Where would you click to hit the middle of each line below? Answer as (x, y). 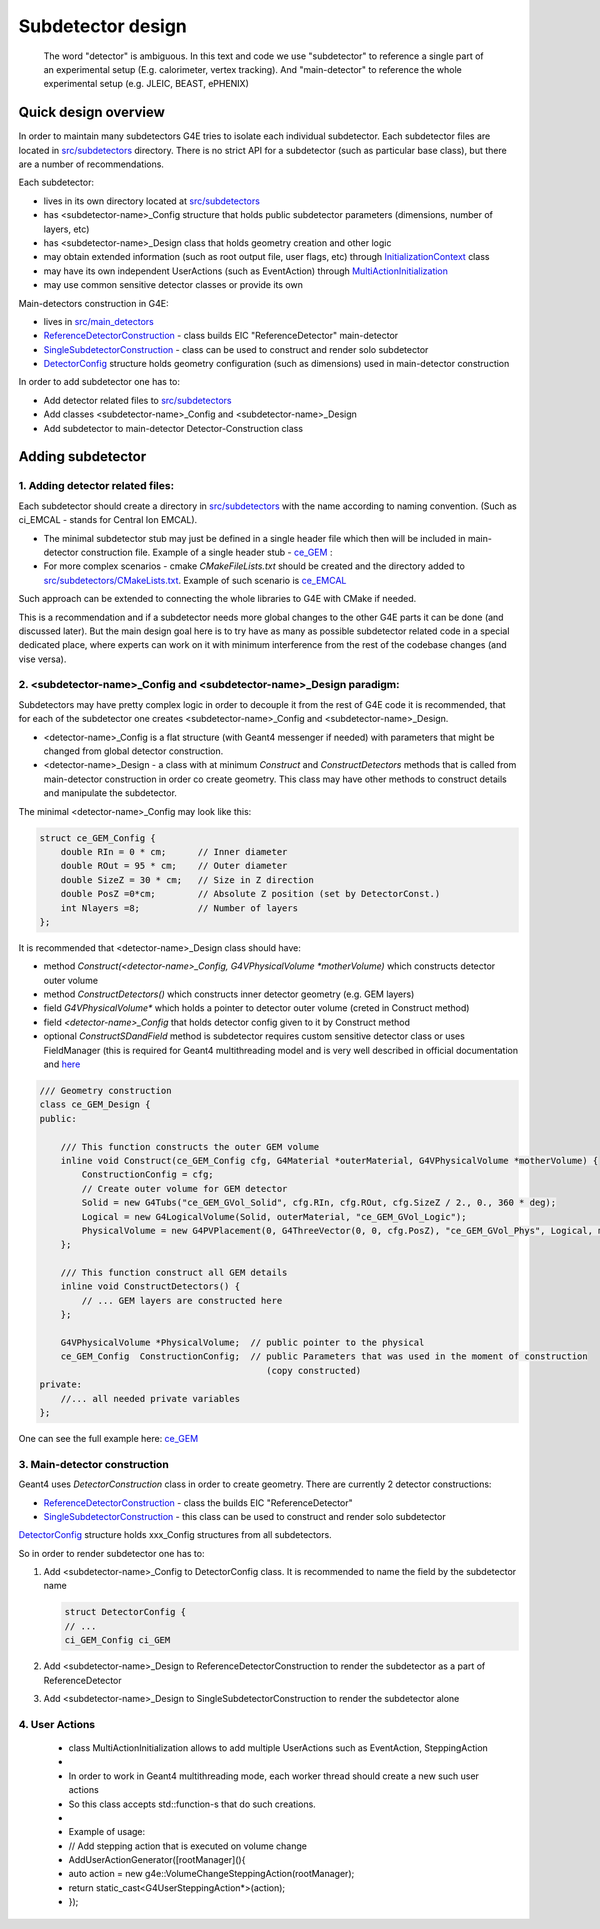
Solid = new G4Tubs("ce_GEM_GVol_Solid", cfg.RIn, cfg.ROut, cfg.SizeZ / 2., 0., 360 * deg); (319, 1203)
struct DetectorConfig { (125, 1612)
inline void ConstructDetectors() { (150, 1286)
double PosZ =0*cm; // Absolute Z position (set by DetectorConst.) (250, 894)
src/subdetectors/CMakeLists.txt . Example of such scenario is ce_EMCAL (195, 580)
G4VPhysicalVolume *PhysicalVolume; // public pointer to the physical (242, 1343)
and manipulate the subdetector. (110, 793)
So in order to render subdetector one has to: (111, 1553)
